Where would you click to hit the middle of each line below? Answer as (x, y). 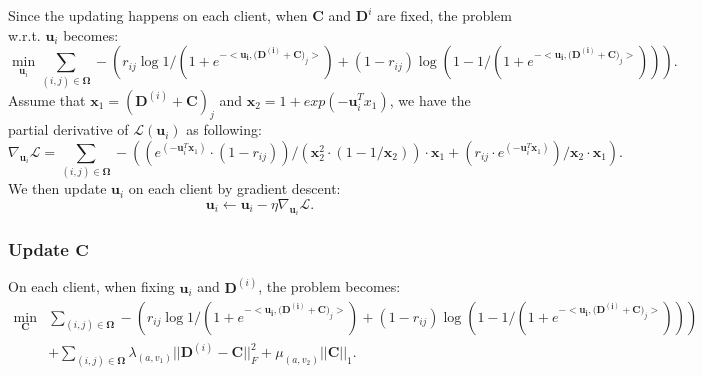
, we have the (430, 99)
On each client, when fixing (91, 286)
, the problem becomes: (329, 286)
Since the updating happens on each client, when (158, 15)
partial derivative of (68, 129)
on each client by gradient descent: (234, 188)
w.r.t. (24, 34)
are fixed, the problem (444, 15)
